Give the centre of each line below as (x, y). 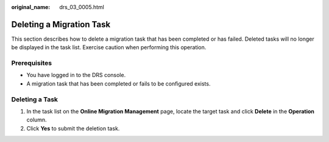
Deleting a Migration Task (61, 24)
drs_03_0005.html (82, 7)
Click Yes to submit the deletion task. (73, 128)
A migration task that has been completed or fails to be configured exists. (119, 83)
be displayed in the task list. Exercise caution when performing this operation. (109, 47)
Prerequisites (31, 63)
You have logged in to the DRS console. (76, 75)
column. (37, 120)
